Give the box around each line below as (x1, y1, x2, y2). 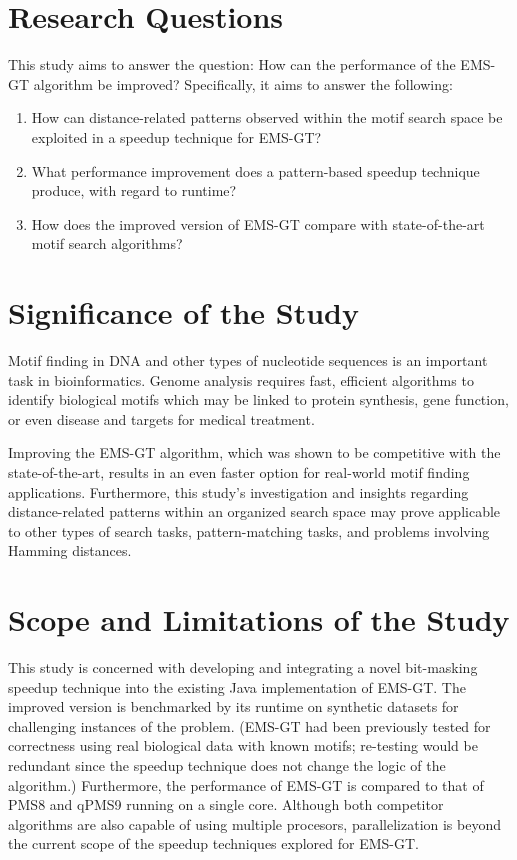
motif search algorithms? (31, 233, 183, 254)
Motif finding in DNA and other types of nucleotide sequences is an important (8, 350, 488, 370)
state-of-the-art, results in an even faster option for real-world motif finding (8, 461, 470, 482)
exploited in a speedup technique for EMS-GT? (31, 126, 322, 147)
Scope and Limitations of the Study (8, 599, 510, 640)
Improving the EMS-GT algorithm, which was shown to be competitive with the (8, 442, 501, 463)
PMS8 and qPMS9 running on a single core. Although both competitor (8, 794, 444, 815)
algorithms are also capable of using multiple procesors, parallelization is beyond (8, 813, 502, 834)
